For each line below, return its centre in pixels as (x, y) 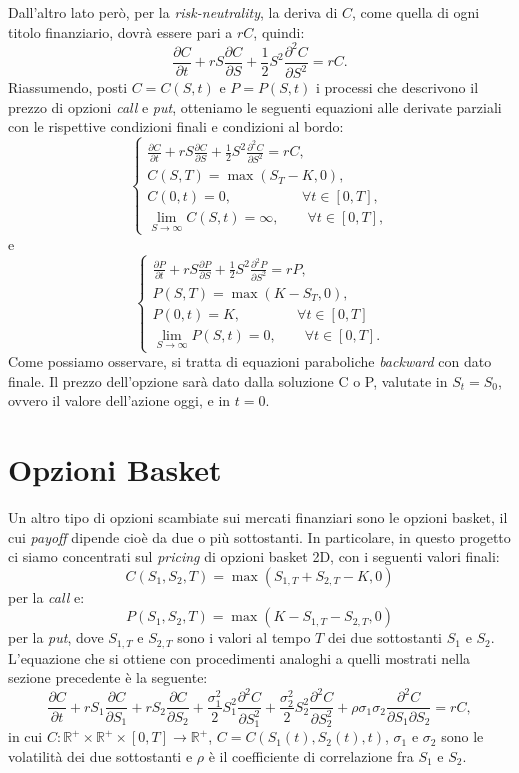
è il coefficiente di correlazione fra (311, 755)
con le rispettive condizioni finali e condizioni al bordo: (176, 126)
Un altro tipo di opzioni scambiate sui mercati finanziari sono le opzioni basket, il (258, 516)
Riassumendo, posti (68, 87)
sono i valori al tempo (244, 637)
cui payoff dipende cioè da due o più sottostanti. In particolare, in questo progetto (259, 536)
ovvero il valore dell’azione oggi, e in (119, 400)
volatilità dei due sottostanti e (100, 755)
